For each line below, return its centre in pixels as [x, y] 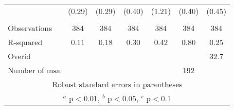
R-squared [25, 42]
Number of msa [34, 70]
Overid [19, 56]
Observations [30, 28]
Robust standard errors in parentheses [117, 84]
